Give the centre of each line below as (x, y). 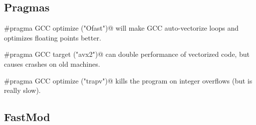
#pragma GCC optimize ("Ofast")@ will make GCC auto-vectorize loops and (121, 28)
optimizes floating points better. (53, 37)
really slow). (23, 90)
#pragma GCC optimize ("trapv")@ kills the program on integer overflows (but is (128, 80)
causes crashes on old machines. (52, 63)
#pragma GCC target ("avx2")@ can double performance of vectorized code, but (127, 54)
